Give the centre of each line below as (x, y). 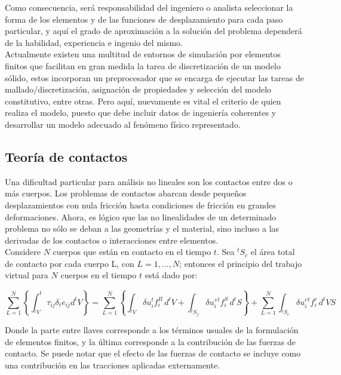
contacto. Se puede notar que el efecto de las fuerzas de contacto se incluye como (153, 353)
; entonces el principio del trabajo (241, 263)
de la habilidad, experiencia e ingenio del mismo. (94, 42)
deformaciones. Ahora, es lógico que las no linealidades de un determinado (141, 216)
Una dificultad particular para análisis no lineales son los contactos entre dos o (149, 181)
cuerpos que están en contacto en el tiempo (132, 252)
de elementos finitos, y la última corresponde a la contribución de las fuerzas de (150, 341)
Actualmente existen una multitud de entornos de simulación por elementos (143, 54)
